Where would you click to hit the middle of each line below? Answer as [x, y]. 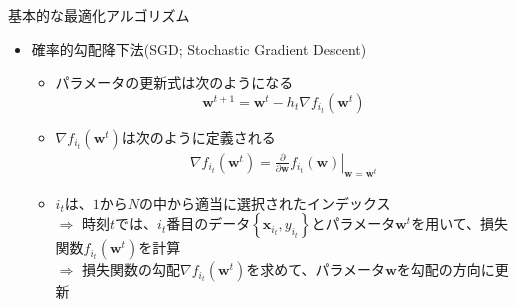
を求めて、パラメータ [316, 269]
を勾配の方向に [445, 269]
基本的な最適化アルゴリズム [99, 15]
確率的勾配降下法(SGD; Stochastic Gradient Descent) [199, 48]
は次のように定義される [198, 136]
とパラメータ [353, 223]
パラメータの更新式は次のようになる [174, 82]
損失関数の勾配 [130, 269]
